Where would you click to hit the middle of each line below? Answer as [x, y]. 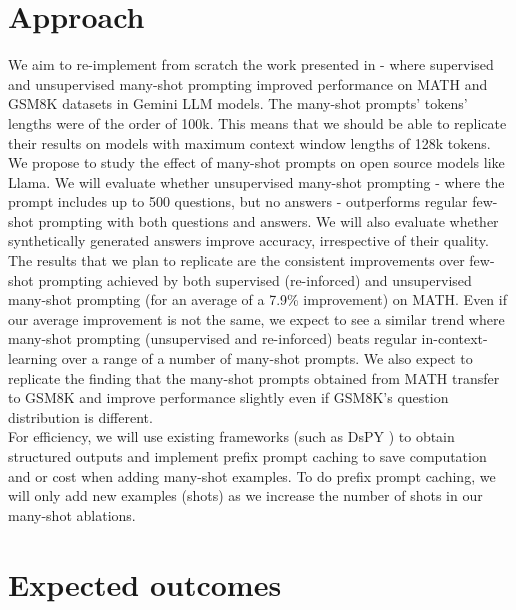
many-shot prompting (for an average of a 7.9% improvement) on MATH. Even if [257, 299]
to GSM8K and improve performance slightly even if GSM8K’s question [228, 397]
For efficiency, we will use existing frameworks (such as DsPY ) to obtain [231, 436]
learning [33, 358]
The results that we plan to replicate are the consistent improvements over [236, 260]
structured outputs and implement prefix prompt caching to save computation [247, 456]
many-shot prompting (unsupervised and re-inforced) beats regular [212, 338]
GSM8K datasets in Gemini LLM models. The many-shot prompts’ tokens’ [238, 103]
